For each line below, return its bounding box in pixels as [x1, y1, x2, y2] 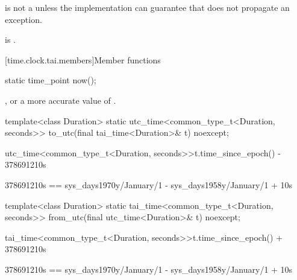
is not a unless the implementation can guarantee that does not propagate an [5, 1, 290, 13]
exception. [5, 13, 42, 25]
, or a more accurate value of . [5, 94, 116, 106]
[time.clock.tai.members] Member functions [5, 53, 161, 66]
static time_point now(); [5, 74, 96, 86]
